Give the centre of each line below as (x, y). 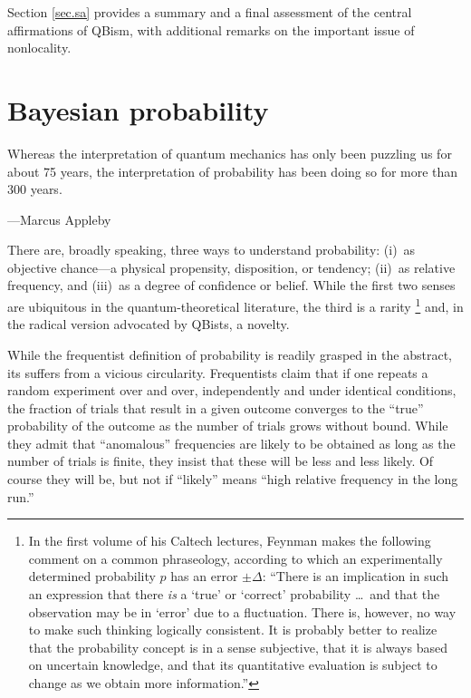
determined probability (92, 576)
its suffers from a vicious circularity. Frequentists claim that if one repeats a (218, 372)
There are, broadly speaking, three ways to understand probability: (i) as (211, 250)
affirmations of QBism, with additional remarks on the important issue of (211, 29)
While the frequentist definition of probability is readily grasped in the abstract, (230, 354)
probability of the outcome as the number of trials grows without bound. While (228, 426)
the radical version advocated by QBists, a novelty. (149, 324)
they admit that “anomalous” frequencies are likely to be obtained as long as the (231, 443)
